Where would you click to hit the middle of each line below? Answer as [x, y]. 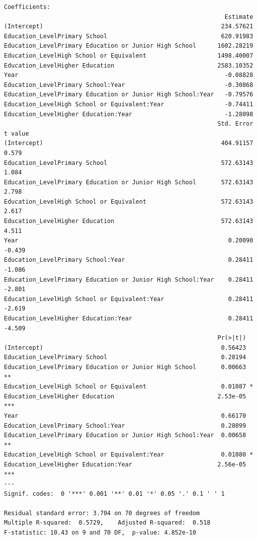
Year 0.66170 [125, 416]
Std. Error [235, 124]
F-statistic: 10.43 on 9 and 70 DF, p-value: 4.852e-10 [100, 533]
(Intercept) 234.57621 [129, 27]
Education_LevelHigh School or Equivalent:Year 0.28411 [129, 299]
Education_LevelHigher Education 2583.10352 [129, 65]
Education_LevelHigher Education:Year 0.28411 [129, 318]
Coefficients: [27, 7]
